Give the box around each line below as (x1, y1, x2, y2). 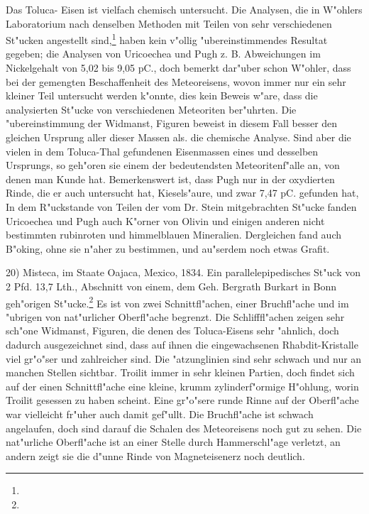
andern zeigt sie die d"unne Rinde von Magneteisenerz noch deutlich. (6, 448, 305, 463)
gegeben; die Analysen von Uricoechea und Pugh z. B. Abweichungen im (6, 46, 321, 61)
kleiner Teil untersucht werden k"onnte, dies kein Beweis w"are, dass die (6, 88, 318, 103)
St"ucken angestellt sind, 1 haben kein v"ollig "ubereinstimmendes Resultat (6, 31, 328, 47)
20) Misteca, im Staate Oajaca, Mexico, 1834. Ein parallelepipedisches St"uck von (6, 265, 360, 280)
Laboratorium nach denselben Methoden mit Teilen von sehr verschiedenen (6, 16, 332, 31)
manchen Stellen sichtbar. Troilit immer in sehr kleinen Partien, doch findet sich (6, 365, 355, 380)
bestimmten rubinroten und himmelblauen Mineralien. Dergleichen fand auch (6, 227, 341, 242)
